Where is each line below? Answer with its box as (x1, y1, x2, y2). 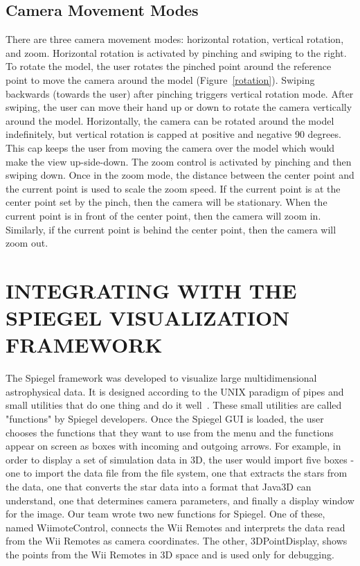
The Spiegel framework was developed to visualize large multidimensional (6, 371, 317, 385)
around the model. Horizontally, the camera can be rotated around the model (6, 113, 334, 127)
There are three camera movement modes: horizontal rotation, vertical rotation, (6, 32, 344, 46)
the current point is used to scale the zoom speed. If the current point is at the (6, 181, 341, 195)
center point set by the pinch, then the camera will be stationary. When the (6, 195, 327, 209)
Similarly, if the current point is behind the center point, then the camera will (6, 222, 336, 236)
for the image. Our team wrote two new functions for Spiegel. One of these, (6, 506, 325, 521)
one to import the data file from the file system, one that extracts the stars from (6, 466, 348, 480)
